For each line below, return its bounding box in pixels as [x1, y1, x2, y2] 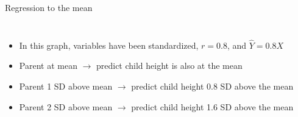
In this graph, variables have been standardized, [19, 38, 199, 51]
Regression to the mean [5, 1, 93, 13]
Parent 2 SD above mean [19, 100, 113, 113]
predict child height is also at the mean [96, 59, 243, 72]
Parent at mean [19, 59, 77, 72]
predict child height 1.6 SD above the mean [131, 100, 294, 113]
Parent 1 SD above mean [19, 80, 113, 92]
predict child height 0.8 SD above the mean [131, 80, 294, 92]
